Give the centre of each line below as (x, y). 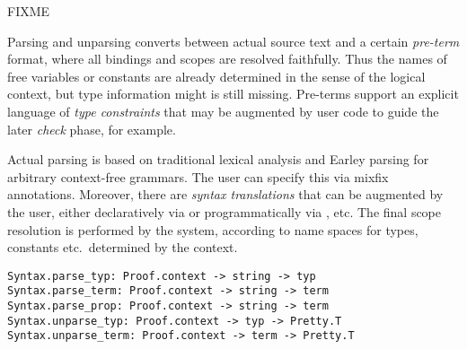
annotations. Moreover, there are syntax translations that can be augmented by (225, 194)
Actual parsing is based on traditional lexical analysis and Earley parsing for (218, 159)
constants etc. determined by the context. (123, 247)
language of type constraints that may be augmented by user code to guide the (223, 111)
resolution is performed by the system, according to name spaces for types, (213, 229)
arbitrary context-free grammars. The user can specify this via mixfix (198, 176)
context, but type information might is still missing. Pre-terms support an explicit (233, 94)
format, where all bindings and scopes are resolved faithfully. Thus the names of (227, 59)
